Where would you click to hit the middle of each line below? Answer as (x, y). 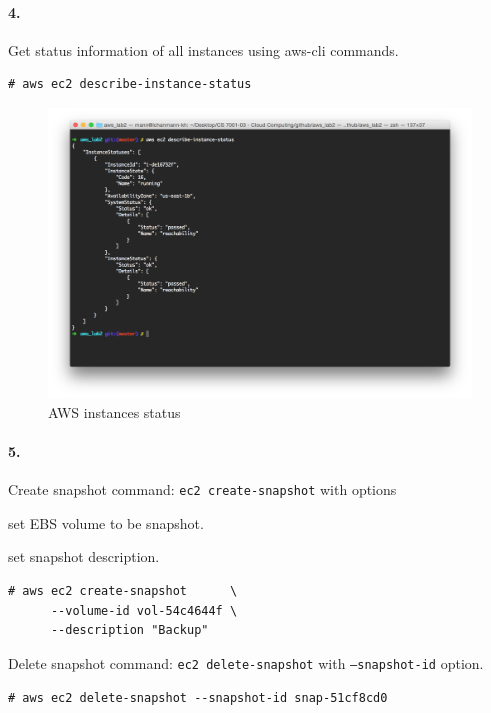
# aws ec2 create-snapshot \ (123, 591)
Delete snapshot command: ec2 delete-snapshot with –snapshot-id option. (246, 662)
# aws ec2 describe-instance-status (130, 84)
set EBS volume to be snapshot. (106, 522)
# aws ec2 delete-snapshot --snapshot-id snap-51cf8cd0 (198, 697)
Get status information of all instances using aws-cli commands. (203, 49)
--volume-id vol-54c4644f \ (144, 610)
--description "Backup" (129, 630)
